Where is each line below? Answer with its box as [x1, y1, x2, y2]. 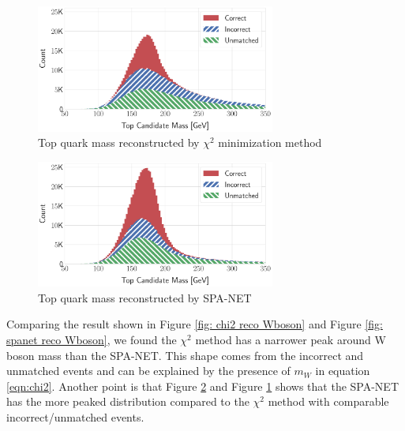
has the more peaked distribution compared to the [6, 393, 249, 410]
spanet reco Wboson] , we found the [6, 332, 177, 348]
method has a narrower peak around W [195, 332, 386, 348]
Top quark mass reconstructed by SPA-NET [38, 289, 252, 305]
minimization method [218, 134, 322, 151]
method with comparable [268, 393, 389, 410]
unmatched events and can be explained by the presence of [6, 362, 291, 379]
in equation [315, 362, 370, 379]
